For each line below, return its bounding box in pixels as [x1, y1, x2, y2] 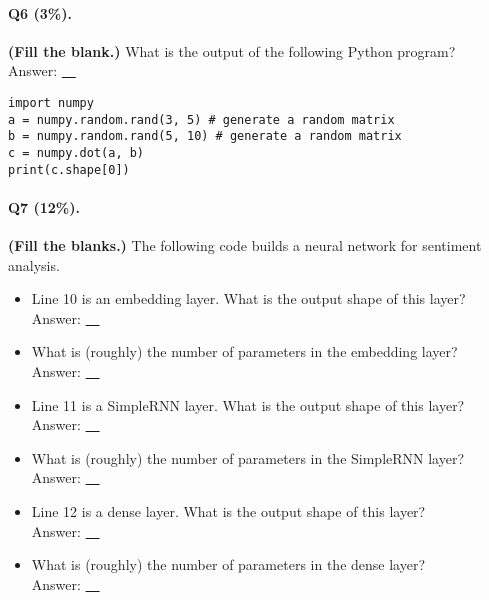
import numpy [8, 95, 94, 110]
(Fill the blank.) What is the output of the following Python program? [8, 40, 456, 61]
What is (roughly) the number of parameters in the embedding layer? [31, 341, 458, 362]
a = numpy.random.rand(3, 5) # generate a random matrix [8, 112, 395, 127]
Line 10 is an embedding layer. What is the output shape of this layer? [31, 288, 466, 309]
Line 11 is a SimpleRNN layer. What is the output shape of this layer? [31, 394, 465, 415]
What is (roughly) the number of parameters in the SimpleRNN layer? [31, 447, 465, 468]
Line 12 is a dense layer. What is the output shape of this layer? [31, 501, 426, 521]
